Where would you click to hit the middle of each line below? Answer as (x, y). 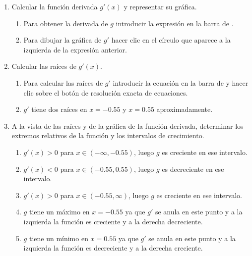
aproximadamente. (185, 109)
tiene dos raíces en (59, 109)
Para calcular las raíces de (63, 82)
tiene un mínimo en (59, 238)
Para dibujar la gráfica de (63, 40)
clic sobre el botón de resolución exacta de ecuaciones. (106, 92)
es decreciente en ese (193, 169)
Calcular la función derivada (55, 6)
